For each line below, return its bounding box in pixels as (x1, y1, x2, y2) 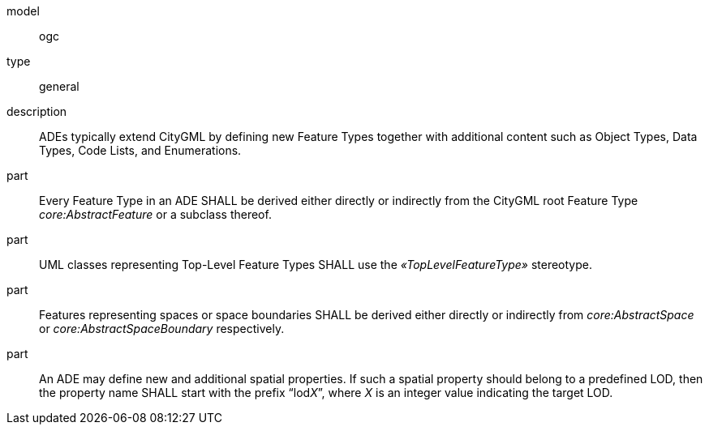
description (6, 105, 67, 118)
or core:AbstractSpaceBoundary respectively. (39, 322, 285, 335)
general (39, 79, 79, 93)
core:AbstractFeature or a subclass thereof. (39, 207, 272, 221)
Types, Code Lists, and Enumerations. (39, 143, 242, 157)
